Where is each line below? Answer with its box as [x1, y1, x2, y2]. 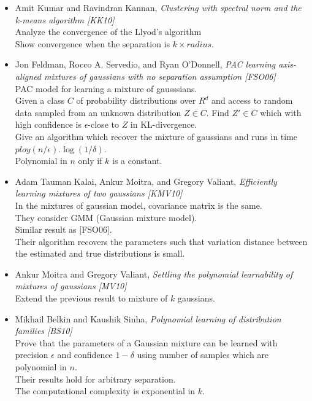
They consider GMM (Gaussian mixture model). [15, 211, 197, 224]
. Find [206, 106, 229, 119]
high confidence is [15, 118, 82, 131]
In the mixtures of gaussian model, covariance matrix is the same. [15, 198, 262, 211]
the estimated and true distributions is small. [15, 247, 185, 260]
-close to [88, 118, 119, 131]
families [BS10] [15, 324, 72, 337]
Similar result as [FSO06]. [15, 223, 112, 236]
